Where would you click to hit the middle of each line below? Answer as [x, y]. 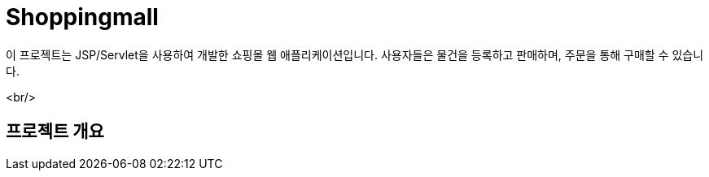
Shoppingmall [82, 17]
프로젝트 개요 [55, 132]
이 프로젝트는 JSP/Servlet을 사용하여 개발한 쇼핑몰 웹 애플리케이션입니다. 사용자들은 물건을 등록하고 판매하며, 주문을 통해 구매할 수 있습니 [355, 54]
